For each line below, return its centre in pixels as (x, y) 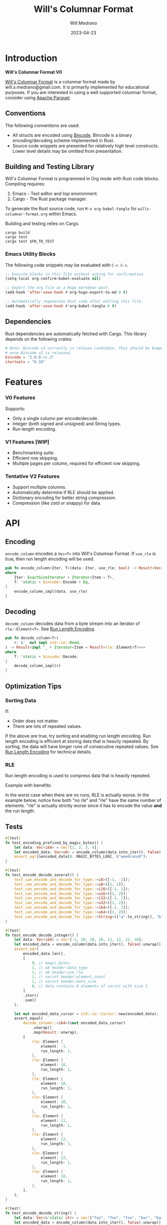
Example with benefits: (29, 785)
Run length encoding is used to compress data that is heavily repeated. (78, 776)
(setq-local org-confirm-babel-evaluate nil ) (53, 279)
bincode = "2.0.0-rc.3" (30, 357)
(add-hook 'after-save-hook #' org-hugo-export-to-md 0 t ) (66, 293)
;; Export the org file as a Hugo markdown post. (58, 288)
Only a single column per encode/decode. (55, 418)
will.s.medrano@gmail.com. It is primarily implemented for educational (77, 87)
